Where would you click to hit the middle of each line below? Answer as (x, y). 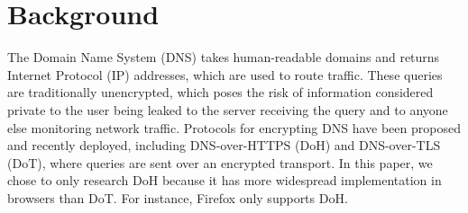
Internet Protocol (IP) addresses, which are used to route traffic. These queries (225, 74)
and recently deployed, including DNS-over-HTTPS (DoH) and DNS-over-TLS (224, 145)
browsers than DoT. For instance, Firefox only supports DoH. (178, 197)
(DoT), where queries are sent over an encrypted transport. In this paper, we (220, 162)
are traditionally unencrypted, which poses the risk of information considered (220, 92)
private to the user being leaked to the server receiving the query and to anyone (228, 109)
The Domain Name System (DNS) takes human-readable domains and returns (224, 57)
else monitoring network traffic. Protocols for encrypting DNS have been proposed (234, 127)
